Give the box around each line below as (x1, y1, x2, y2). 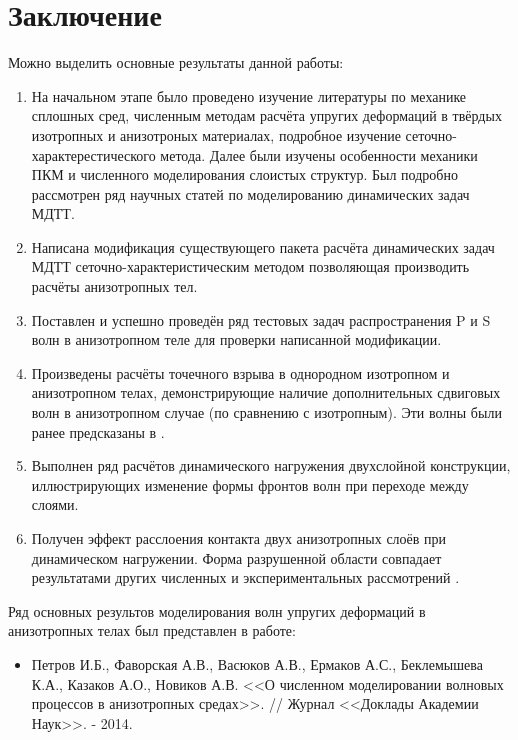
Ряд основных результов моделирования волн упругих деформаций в (8, 600, 426, 621)
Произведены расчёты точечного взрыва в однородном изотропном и (31, 362, 450, 383)
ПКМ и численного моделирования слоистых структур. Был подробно (31, 164, 458, 185)
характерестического (31, 144, 156, 165)
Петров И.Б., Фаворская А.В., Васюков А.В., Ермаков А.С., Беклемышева (31, 653, 483, 674)
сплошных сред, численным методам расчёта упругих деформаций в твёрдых (31, 105, 502, 126)
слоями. (31, 494, 79, 515)
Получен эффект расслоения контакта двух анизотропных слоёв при (31, 528, 447, 548)
